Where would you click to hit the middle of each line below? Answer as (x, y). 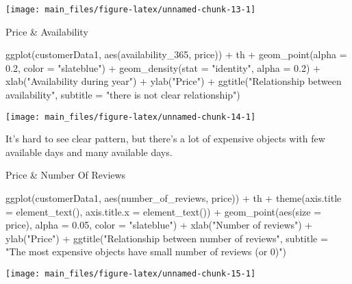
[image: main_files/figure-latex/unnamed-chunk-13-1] (131, 10)
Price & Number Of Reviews (66, 175)
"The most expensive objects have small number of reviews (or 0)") (146, 251)
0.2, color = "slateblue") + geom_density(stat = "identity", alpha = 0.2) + (163, 67)
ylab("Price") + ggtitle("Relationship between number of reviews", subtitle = (167, 238)
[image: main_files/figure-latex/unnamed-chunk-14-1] (131, 117)
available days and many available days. (89, 152)
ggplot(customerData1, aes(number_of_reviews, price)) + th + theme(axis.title (174, 198)
